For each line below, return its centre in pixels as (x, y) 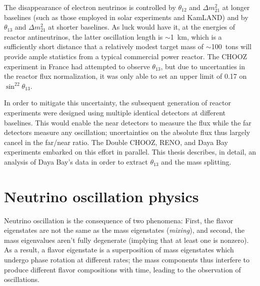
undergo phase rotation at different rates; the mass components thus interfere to (127, 259)
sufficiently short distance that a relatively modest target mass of (104, 46)
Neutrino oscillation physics (101, 196)
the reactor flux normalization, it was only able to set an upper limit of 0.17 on (125, 76)
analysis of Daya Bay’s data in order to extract (76, 161)
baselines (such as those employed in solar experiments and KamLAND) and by (126, 17)
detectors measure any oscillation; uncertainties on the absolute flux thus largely (127, 132)
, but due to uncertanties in (203, 66)
